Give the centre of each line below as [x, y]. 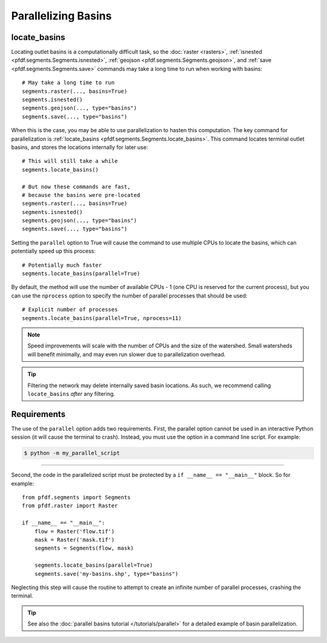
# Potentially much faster [62, 265]
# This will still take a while [70, 161]
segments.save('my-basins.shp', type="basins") [106, 574]
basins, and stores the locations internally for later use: [80, 147]
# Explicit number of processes [70, 310]
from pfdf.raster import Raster [70, 506]
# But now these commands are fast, [76, 187]
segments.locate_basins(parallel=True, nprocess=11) [102, 318]
